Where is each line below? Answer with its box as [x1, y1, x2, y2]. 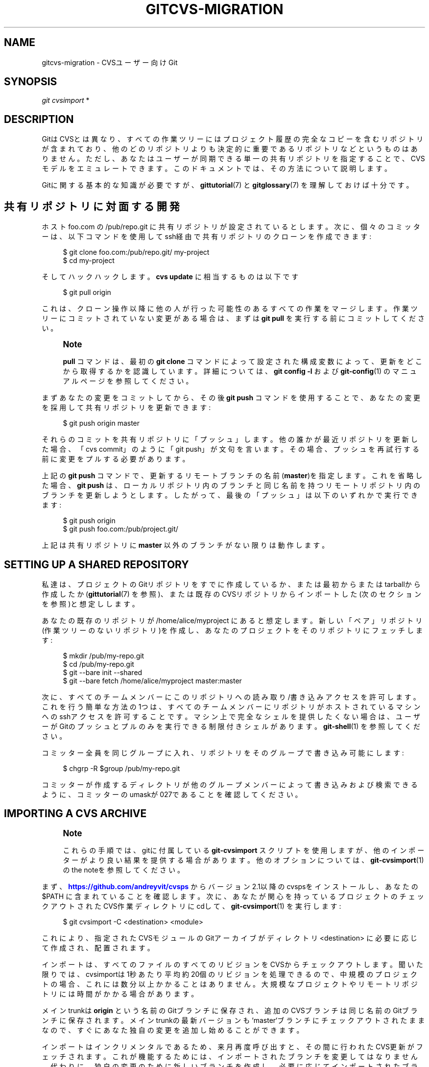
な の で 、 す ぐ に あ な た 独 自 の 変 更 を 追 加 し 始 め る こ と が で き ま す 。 [42, 1025, 304, 1034]
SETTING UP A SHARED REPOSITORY [4, 558, 189, 571]
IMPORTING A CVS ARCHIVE [4, 807, 147, 820]
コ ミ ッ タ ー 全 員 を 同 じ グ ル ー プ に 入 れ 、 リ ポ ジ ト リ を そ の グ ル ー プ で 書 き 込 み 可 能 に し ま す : [42, 748, 404, 757]
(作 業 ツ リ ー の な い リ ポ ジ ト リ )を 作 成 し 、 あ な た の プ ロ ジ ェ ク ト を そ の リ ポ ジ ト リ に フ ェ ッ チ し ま [42, 626, 423, 634]
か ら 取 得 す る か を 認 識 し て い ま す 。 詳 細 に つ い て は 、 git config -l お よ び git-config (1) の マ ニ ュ [63, 367, 417, 376]
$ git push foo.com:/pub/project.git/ [63, 525, 178, 533]
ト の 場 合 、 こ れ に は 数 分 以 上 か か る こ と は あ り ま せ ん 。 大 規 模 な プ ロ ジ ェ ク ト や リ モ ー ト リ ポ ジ [42, 979, 418, 988]
